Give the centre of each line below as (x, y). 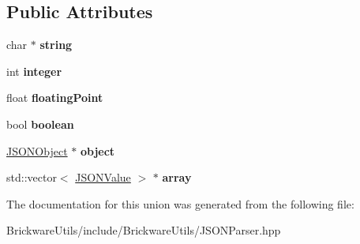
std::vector (32, 177)
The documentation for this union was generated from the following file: (180, 203)
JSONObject (37, 150)
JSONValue (103, 177)
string (56, 45)
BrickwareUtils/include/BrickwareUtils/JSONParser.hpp (144, 230)
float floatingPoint (55, 98)
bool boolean (40, 124)
